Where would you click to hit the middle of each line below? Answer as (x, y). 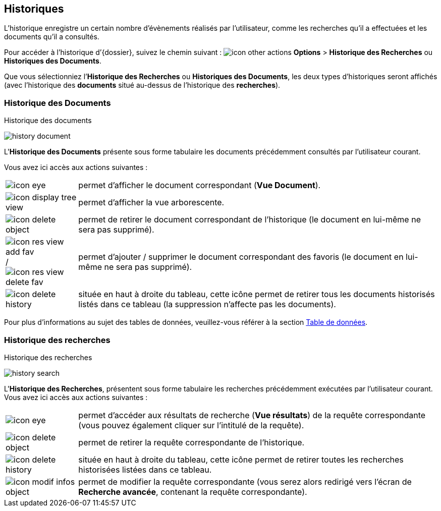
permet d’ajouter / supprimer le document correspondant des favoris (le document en (241, 257)
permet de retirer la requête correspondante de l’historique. (191, 442)
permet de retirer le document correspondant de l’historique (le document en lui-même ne (250, 220)
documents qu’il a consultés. (52, 37)
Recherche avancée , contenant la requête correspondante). (193, 492)
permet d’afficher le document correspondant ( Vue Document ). (200, 185)
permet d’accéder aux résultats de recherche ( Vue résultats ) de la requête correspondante (252, 415)
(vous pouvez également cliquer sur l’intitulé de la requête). (191, 425)
